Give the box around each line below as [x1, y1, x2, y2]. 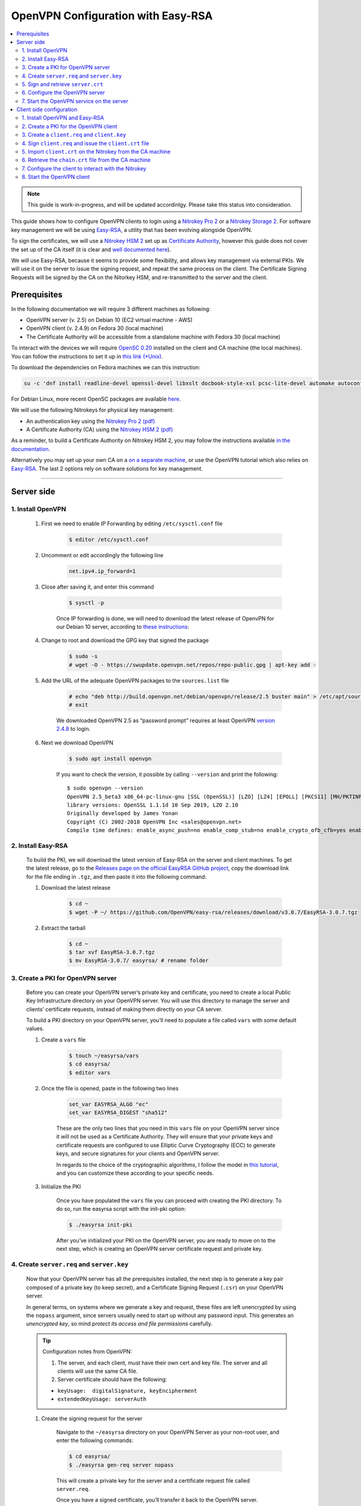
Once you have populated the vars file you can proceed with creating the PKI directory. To [56, 1196, 282, 1204]
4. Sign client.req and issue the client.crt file [22, 139, 150, 147]
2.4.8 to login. [56, 725, 91, 733]
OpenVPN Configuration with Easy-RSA [11, 9, 213, 22]
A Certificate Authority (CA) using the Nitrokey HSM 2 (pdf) [26, 426, 173, 433]
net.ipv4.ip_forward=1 [69, 567, 136, 575]
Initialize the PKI [41, 1183, 81, 1190]
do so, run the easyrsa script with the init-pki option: [56, 1205, 187, 1213]
